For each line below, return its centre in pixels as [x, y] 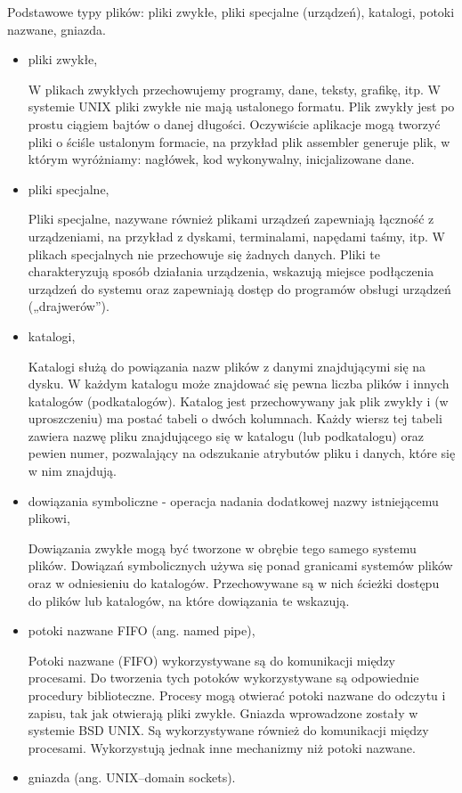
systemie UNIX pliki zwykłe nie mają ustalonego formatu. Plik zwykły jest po [241, 106]
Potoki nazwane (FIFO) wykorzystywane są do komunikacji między [211, 660]
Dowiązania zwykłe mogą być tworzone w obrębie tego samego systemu [222, 548]
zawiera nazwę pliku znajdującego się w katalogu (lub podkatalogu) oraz [226, 435]
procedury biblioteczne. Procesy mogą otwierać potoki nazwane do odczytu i [237, 695]
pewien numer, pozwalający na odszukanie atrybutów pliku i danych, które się [242, 453]
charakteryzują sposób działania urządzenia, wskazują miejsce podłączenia [231, 271]
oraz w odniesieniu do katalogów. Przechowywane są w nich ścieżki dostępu [234, 583]
